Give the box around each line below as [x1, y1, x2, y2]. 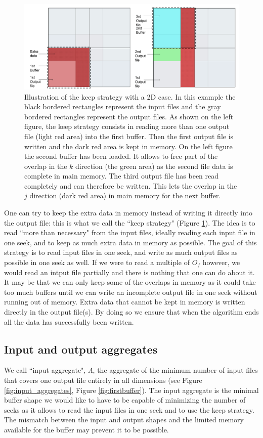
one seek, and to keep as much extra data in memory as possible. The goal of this [4, 237, 257, 247]
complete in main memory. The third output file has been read [24, 170, 219, 181]
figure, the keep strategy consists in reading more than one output [24, 121, 230, 132]
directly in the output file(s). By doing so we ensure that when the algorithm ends [4, 306, 259, 317]
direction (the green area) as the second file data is [75, 160, 233, 171]
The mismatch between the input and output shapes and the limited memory [4, 414, 244, 425]
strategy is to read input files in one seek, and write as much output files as [4, 247, 238, 257]
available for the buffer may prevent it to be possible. [4, 424, 169, 434]
